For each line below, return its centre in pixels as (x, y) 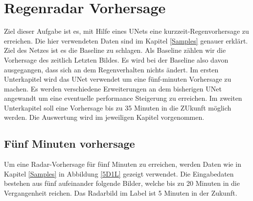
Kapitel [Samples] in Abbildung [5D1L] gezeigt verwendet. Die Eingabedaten (119, 173)
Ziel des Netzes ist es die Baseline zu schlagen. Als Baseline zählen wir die (115, 50)
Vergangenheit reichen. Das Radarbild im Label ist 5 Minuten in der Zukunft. (121, 193)
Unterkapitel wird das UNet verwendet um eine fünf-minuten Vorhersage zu (118, 79)
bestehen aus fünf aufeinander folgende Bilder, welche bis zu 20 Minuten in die (122, 183)
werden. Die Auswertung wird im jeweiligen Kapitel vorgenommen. (104, 117)
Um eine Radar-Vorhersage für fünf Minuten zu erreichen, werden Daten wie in (123, 164)
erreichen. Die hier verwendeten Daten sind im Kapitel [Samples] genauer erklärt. (126, 40)
